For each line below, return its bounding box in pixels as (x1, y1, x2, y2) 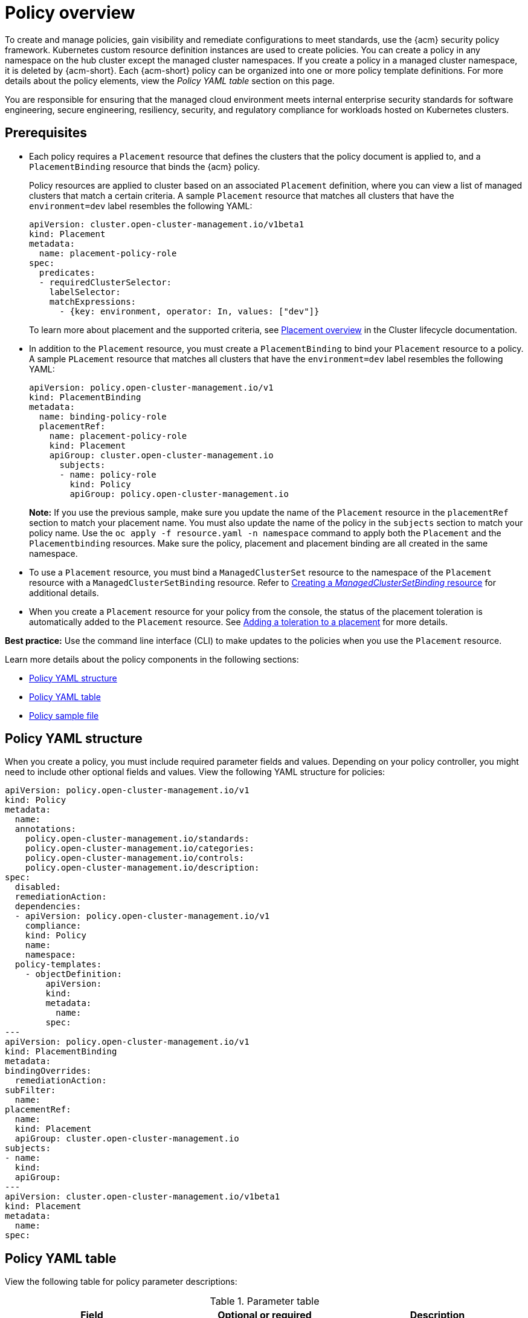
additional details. (29, 587, 99, 598)
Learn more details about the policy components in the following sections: (5, 654, 299, 664)
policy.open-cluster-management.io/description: (25, 863, 260, 873)
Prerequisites (5, 125, 87, 141)
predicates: (39, 267, 95, 278)
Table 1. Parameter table (210, 1295, 320, 1308)
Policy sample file (29, 710, 99, 721)
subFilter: (5, 1085, 56, 1096)
